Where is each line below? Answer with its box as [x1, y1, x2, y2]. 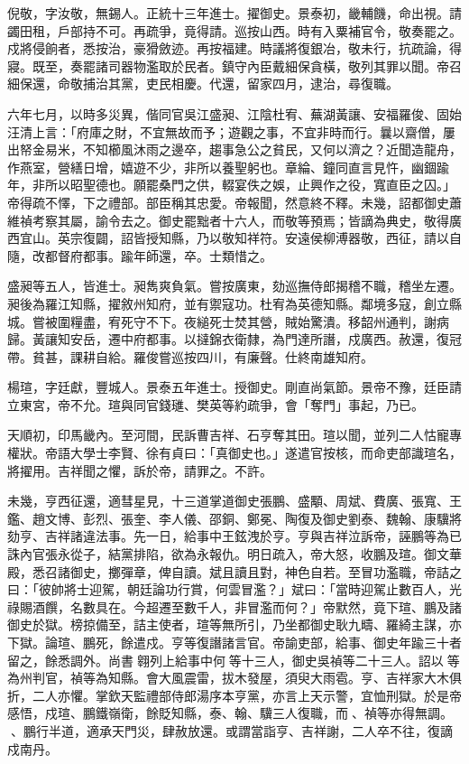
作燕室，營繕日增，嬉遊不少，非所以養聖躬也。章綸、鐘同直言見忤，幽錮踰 [7, 157, 449, 176]
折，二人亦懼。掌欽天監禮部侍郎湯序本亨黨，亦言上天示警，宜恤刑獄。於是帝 [7, 685, 462, 704]
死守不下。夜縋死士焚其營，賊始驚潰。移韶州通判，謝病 [120, 312, 449, 331]
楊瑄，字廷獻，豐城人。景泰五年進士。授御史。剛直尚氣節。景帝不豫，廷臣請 [7, 377, 462, 396]
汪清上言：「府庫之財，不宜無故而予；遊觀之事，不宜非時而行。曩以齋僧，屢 [7, 122, 455, 141]
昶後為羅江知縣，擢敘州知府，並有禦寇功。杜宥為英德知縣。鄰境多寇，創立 [7, 293, 449, 312]
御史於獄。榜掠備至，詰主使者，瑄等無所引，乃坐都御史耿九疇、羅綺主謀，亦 [7, 615, 462, 634]
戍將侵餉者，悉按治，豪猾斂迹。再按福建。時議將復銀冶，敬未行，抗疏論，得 [7, 39, 462, 58]
